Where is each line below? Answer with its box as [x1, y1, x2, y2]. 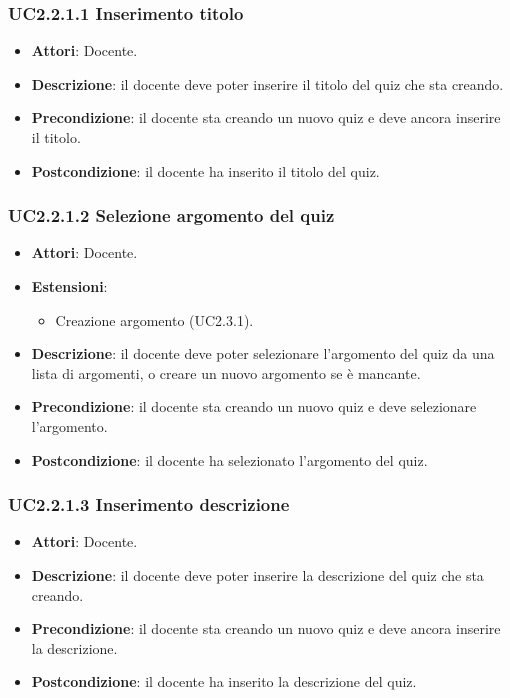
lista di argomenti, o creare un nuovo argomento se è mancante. [31, 362, 421, 383]
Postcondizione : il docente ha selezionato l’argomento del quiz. [31, 449, 428, 470]
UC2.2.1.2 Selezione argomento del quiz [8, 203, 335, 228]
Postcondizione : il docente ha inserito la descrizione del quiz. [31, 671, 417, 692]
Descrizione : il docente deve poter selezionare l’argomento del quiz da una [31, 343, 495, 364]
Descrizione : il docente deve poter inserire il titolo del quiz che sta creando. [31, 73, 504, 94]
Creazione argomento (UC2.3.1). [55, 309, 254, 330]
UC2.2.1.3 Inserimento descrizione [8, 492, 290, 517]
